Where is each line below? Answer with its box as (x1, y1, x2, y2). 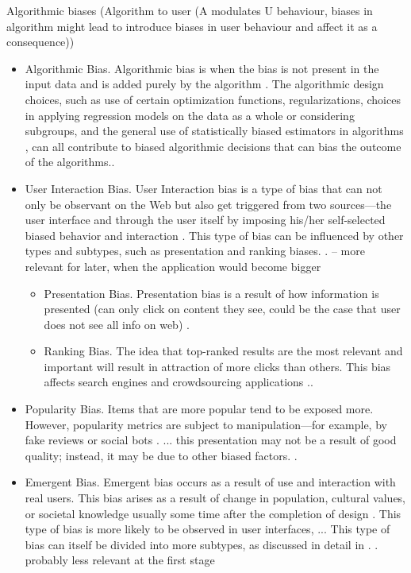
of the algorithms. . (25, 153, 115, 170)
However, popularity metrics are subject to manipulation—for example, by (25, 416, 387, 432)
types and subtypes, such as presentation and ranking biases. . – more (25, 242, 365, 259)
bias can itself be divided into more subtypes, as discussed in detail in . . (25, 536, 378, 552)
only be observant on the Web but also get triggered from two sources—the (25, 196, 392, 212)
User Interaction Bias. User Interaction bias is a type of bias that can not (25, 180, 382, 196)
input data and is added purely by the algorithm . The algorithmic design (25, 75, 384, 92)
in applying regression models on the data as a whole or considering (25, 106, 355, 123)
